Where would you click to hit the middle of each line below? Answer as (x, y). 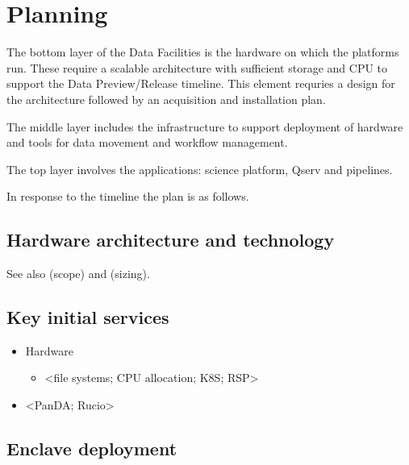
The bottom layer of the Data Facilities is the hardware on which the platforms (203, 52)
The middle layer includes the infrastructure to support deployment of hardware (205, 126)
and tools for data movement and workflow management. (147, 142)
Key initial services (88, 317)
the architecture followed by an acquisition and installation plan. (166, 99)
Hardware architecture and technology (171, 240)
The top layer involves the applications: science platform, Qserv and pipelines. (200, 169)
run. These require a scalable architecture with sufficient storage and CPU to (197, 67)
